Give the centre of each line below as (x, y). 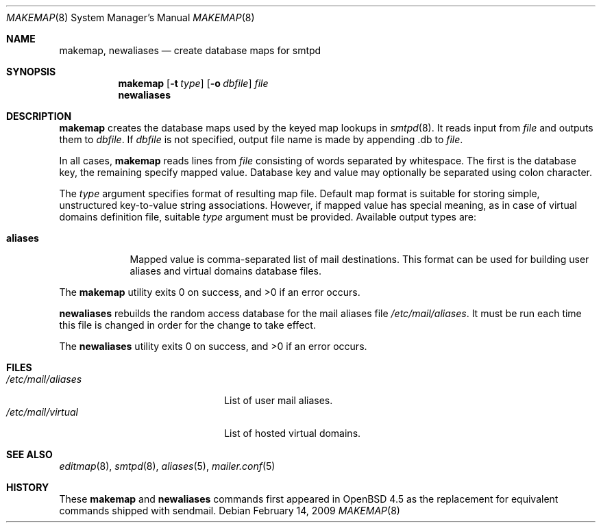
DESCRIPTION (39, 116)
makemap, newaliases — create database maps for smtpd (190, 50)
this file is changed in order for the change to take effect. (187, 325)
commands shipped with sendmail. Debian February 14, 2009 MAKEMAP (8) (230, 511)
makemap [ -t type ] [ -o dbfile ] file (193, 83)
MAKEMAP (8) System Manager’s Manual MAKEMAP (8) (131, 17)
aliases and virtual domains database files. (226, 271)
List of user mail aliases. (279, 400)
